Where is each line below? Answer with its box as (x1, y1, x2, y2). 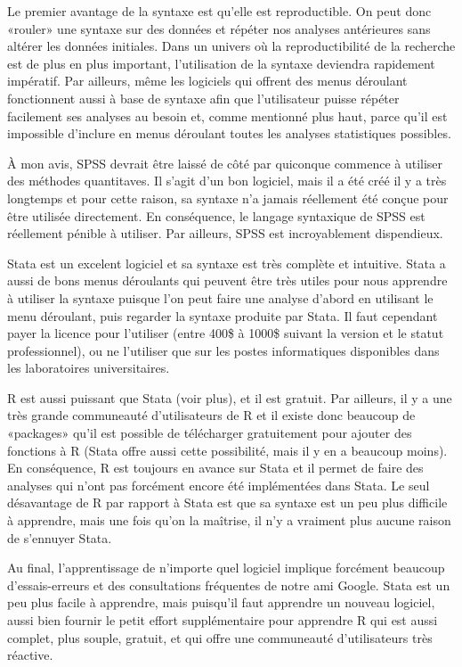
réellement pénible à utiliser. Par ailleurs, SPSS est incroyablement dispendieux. (7, 224, 443, 243)
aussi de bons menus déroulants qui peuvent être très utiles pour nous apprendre (7, 271, 448, 290)
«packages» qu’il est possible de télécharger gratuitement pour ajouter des (7, 424, 412, 442)
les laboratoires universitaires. (7, 358, 170, 377)
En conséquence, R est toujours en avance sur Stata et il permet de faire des (7, 458, 424, 477)
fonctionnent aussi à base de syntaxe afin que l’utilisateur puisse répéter (7, 88, 400, 107)
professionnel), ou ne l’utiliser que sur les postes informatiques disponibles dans (7, 341, 440, 359)
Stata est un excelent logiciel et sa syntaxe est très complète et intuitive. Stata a (7, 253, 446, 272)
